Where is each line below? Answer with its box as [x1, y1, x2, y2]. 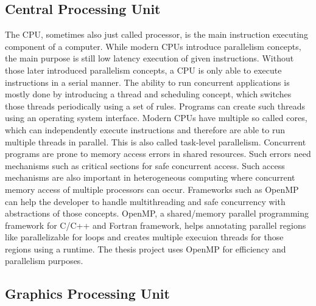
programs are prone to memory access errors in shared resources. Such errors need [5, 147, 311, 160]
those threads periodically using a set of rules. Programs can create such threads [5, 99, 306, 112]
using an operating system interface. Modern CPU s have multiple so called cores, [5, 111, 307, 124]
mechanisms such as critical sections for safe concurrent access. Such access [5, 159, 285, 172]
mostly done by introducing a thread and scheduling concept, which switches [5, 88, 292, 100]
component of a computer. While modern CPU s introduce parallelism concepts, [5, 40, 301, 52]
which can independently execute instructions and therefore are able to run [5, 123, 286, 136]
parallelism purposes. [5, 254, 83, 267]
